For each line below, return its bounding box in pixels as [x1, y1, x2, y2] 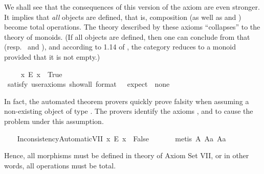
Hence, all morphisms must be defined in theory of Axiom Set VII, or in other [4, 150, 249, 161]
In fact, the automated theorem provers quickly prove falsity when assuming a [4, 95, 249, 106]
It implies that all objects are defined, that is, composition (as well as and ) [4, 11, 241, 22]
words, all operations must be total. [4, 160, 116, 170]
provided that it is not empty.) [4, 51, 100, 62]
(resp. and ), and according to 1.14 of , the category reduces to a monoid [4, 41, 236, 52]
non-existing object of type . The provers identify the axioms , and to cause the [4, 106, 253, 116]
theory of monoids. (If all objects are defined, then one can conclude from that [4, 31, 250, 42]
